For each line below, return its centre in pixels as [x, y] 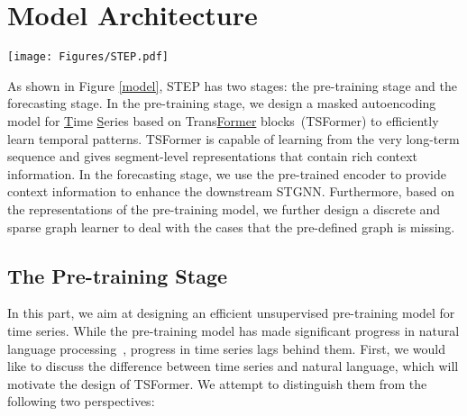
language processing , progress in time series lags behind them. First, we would [226, 348]
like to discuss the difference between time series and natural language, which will [233, 366]
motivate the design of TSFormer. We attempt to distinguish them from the [217, 383]
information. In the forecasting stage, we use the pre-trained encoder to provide [227, 173]
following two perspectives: [81, 401]
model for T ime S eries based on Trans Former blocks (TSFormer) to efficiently [223, 120]
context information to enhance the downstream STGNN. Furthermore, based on [231, 191]
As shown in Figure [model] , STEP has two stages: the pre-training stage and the [232, 85]
